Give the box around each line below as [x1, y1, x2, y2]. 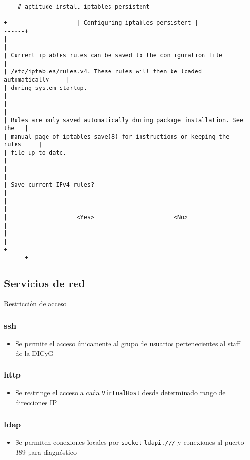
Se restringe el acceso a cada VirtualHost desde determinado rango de [15, 388, 226, 398]
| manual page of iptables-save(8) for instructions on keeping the [4, 133, 230, 140]
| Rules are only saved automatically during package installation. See [4, 117, 243, 124]
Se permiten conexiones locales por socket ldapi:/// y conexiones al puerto [15, 437, 244, 447]
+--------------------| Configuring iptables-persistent [4, 19, 191, 27]
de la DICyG [15, 348, 54, 358]
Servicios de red [4, 276, 85, 291]
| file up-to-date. [4, 149, 66, 156]
